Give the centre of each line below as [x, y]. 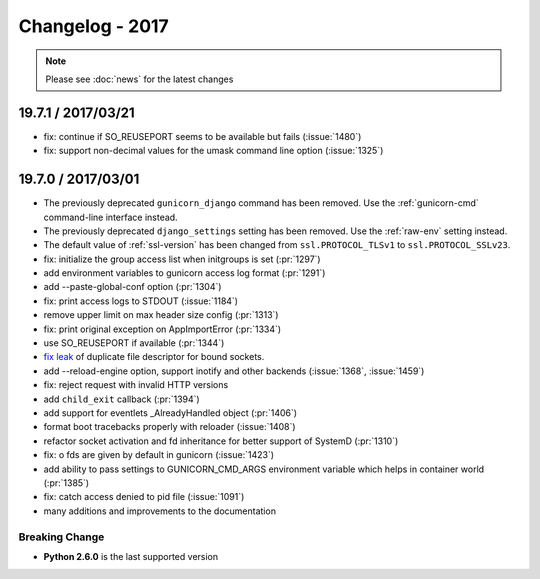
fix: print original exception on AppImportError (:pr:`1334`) [162, 329]
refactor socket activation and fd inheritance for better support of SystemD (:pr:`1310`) [221, 441]
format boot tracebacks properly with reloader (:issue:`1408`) [169, 427]
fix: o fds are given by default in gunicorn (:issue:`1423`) [159, 455]
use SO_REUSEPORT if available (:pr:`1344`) [134, 343]
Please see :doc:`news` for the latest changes [139, 79]
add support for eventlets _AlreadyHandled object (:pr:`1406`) [170, 413]
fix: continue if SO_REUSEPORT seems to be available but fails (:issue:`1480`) [202, 136]
